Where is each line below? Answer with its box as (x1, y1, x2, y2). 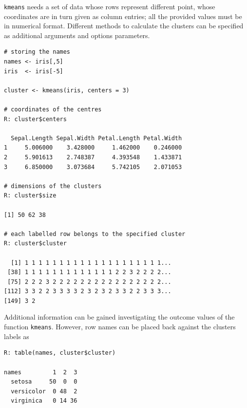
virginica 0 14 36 (11, 397, 77, 405)
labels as (4, 331, 29, 341)
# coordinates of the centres (4, 106, 102, 113)
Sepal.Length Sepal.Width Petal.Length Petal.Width (11, 134, 182, 142)
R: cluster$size (4, 192, 57, 199)
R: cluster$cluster (4, 240, 67, 247)
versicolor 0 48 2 (11, 387, 77, 395)
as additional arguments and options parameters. (4, 30, 150, 40)
